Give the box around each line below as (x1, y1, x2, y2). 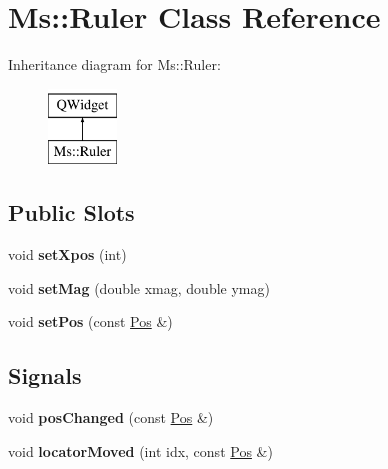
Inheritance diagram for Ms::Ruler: (8, 54, 221, 75)
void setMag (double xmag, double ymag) (8, 277, 270, 298)
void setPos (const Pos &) (8, 311, 173, 332)
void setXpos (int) (8, 244, 127, 265)
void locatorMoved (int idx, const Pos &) (8, 440, 273, 461)
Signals (8, 360, 82, 391)
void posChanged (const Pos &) (8, 407, 214, 428)
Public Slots (8, 197, 135, 228)
